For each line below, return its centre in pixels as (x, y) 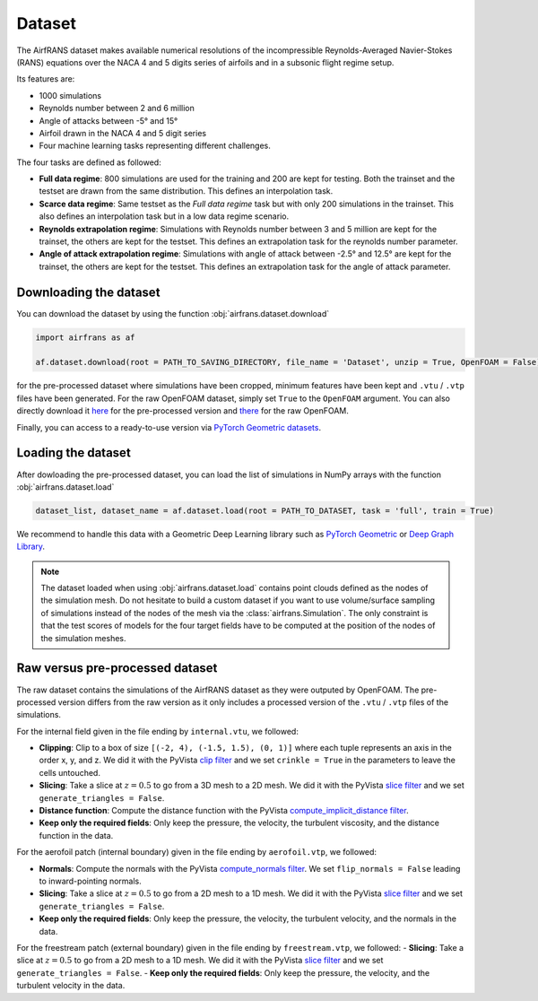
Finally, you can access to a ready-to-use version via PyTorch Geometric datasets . (169, 427)
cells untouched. (69, 772)
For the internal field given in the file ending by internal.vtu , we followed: (158, 731)
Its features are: (46, 79)
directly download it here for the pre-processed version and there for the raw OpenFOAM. (183, 411)
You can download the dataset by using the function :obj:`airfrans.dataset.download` (173, 313)
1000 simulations (70, 95)
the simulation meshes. (83, 638)
